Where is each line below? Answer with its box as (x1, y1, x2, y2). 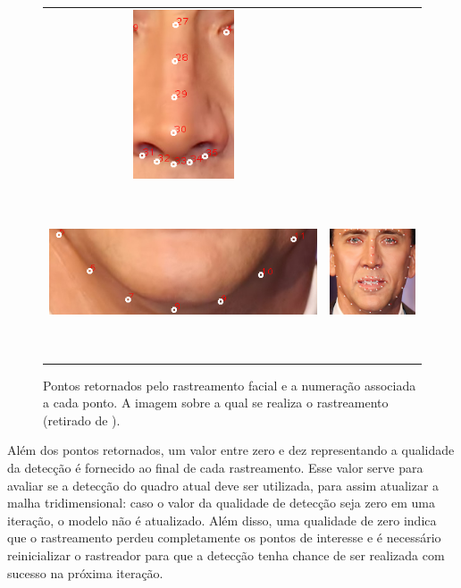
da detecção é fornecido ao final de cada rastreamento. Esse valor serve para (7, 458, 423, 476)
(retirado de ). (43, 410, 121, 429)
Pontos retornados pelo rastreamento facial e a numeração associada (43, 375, 416, 394)
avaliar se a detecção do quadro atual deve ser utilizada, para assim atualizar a (7, 475, 440, 494)
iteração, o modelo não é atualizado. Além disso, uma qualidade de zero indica (7, 510, 437, 529)
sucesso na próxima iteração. (7, 563, 163, 582)
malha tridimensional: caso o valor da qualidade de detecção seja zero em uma (7, 493, 436, 512)
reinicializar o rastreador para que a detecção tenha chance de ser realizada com (7, 545, 445, 564)
